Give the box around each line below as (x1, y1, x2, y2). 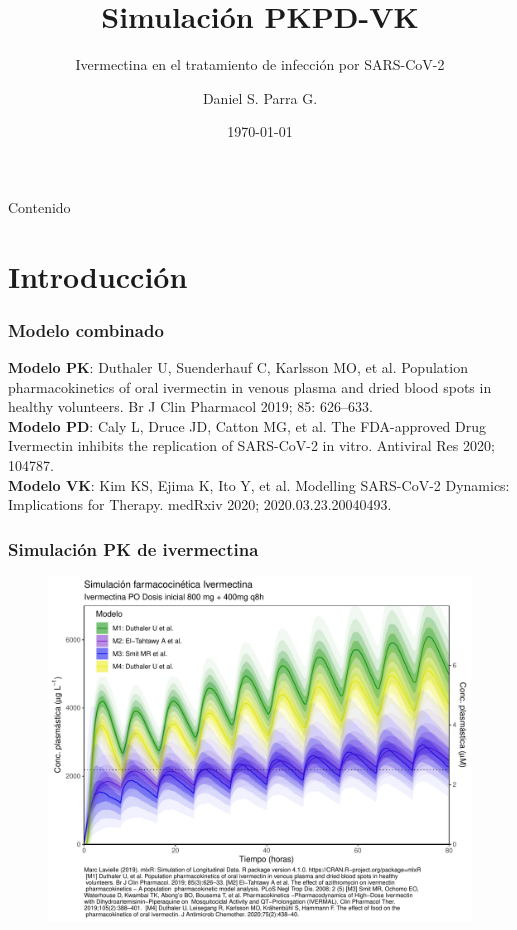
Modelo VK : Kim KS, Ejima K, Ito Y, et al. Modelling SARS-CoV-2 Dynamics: (8, 474, 510, 495)
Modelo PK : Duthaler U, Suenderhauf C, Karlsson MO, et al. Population (8, 357, 468, 378)
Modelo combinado (8, 317, 164, 342)
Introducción (8, 255, 188, 296)
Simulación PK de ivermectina (8, 536, 259, 561)
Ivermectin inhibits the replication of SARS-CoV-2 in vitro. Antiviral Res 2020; (8, 435, 495, 456)
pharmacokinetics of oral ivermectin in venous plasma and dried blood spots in (8, 376, 492, 397)
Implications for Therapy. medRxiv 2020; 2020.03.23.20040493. (8, 494, 392, 515)
